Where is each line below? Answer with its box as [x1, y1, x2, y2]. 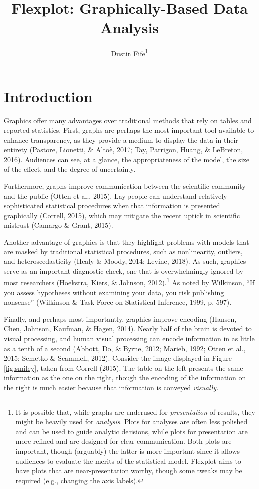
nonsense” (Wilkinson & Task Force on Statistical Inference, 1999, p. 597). [4, 297, 232, 307]
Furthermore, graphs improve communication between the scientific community [4, 181, 246, 191]
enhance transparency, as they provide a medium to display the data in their [4, 134, 238, 145]
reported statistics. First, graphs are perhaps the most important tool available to [4, 125, 254, 135]
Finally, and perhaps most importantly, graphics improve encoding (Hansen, [4, 313, 237, 324]
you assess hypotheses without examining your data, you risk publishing [4, 287, 224, 297]
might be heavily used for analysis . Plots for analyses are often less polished [15, 416, 248, 427]
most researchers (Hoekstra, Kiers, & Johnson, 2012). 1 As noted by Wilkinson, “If [4, 276, 255, 288]
